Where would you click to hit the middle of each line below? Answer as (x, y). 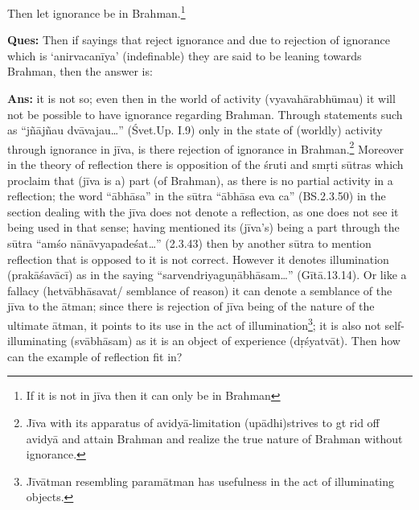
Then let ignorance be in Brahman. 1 (97, 12)
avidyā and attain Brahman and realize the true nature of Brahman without (214, 438)
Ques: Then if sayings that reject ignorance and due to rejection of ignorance (199, 40)
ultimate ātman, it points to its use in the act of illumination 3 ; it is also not (194, 324)
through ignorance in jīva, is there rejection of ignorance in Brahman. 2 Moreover (205, 147)
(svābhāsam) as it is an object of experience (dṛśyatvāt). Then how (235, 341)
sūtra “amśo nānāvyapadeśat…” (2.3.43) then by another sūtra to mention (189, 243)
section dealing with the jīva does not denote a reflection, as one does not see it (203, 211)
